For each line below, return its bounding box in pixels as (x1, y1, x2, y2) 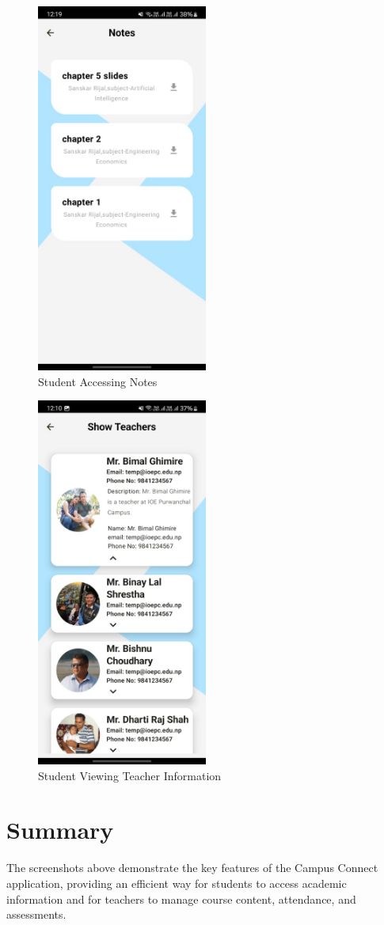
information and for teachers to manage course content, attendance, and (6, 890, 356, 907)
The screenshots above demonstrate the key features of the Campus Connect (6, 859, 378, 876)
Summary (6, 813, 114, 846)
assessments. (6, 906, 67, 923)
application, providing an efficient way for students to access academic (6, 874, 347, 891)
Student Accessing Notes (38, 373, 158, 389)
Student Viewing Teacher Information (38, 767, 222, 783)
